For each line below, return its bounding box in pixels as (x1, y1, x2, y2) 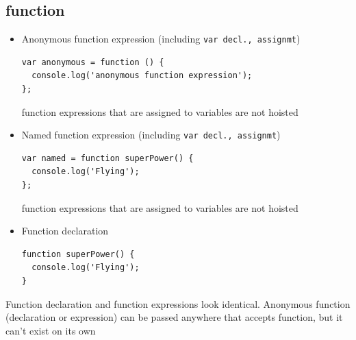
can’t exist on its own (5, 323, 96, 337)
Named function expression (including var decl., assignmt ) (21, 127, 281, 142)
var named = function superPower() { (21, 153, 194, 163)
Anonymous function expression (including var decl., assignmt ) (21, 32, 301, 46)
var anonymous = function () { (21, 57, 164, 67)
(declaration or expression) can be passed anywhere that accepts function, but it (5, 310, 343, 324)
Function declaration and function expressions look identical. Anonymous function (5, 296, 351, 311)
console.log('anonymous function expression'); (31, 71, 253, 81)
